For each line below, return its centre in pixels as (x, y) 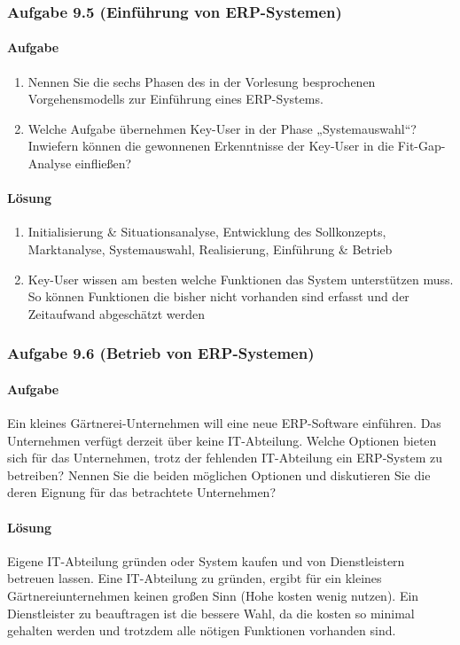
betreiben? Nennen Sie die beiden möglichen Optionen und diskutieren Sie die (219, 474)
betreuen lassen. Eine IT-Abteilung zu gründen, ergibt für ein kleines (195, 578)
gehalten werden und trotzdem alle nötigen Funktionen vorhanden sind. (202, 630)
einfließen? (103, 163)
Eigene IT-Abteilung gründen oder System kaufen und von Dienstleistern (206, 560)
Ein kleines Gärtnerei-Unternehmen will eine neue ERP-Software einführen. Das (224, 423)
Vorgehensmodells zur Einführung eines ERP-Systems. (175, 99)
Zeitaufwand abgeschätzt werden (117, 313)
